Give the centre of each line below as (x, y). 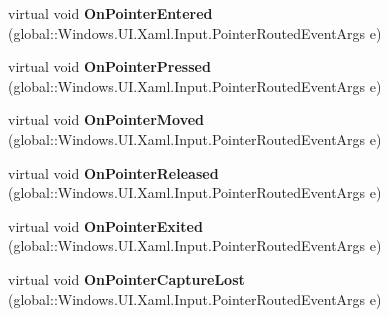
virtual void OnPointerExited (105, 225)
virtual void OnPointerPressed (109, 66)
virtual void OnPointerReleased (113, 172)
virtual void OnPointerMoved (106, 119)
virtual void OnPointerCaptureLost (126, 278)
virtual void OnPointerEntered (110, 13)
